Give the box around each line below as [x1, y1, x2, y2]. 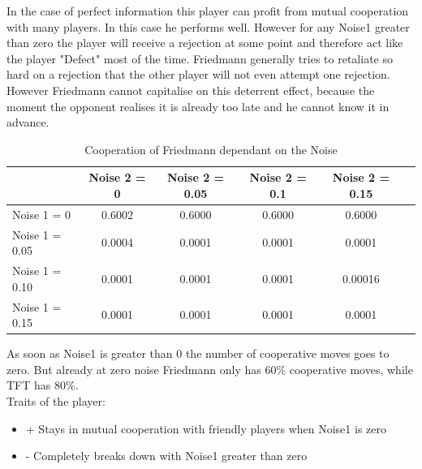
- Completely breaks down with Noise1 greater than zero [25, 447, 308, 464]
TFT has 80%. [6, 376, 79, 394]
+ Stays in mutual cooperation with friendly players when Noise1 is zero [25, 420, 386, 437]
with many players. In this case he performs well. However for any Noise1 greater [6, 18, 410, 35]
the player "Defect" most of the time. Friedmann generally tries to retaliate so [6, 49, 393, 67]
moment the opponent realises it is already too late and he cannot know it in [6, 97, 390, 114]
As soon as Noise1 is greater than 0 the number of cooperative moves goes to [6, 345, 390, 362]
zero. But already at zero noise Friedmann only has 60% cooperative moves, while [6, 360, 413, 377]
